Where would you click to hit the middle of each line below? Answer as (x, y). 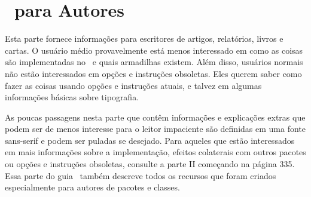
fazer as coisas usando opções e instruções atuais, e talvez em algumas (133, 85)
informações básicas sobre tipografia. (72, 97)
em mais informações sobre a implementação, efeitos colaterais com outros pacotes (155, 152)
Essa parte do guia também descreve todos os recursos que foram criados (141, 175)
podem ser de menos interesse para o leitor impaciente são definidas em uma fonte (155, 129)
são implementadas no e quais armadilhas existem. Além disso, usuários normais (154, 62)
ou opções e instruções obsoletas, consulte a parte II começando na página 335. (150, 164)
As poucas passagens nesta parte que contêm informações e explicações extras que (155, 117)
